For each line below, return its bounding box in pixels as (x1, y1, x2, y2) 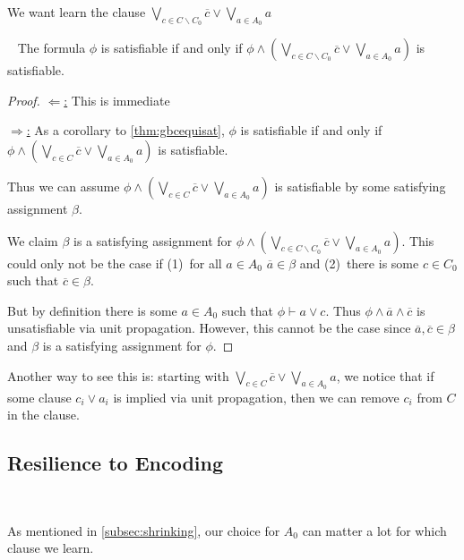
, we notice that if (336, 366, 434, 385)
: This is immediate (64, 90, 170, 109)
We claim (7, 231, 58, 250)
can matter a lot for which (302, 521, 447, 539)
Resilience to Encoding (7, 449, 224, 477)
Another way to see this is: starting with (7, 366, 229, 385)
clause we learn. (7, 539, 94, 557)
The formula (17, 38, 86, 57)
